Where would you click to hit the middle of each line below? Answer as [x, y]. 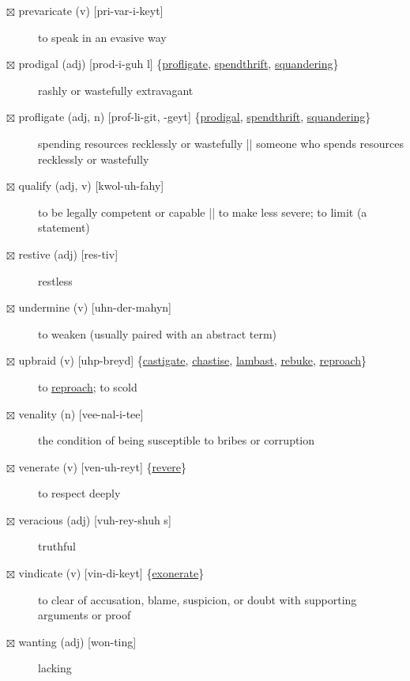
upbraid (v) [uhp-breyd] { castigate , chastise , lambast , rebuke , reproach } [193, 360]
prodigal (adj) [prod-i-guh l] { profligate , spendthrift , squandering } [179, 64]
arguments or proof [85, 615]
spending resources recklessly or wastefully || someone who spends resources [221, 143]
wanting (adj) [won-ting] [77, 641]
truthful [57, 546]
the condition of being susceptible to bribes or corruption [177, 440]
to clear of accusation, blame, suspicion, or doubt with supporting [197, 599]
